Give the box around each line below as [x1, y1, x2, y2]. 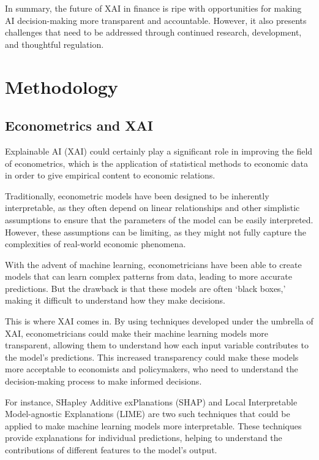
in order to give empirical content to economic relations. [5, 169, 216, 182]
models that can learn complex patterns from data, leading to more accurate [5, 270, 292, 283]
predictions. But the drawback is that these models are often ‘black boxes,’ [5, 282, 286, 294]
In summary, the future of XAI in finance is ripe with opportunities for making [5, 2, 302, 14]
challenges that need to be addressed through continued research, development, [5, 26, 302, 39]
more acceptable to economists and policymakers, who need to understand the [5, 362, 298, 375]
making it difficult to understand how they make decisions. [5, 294, 225, 307]
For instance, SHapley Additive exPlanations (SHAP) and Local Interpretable [5, 395, 298, 408]
